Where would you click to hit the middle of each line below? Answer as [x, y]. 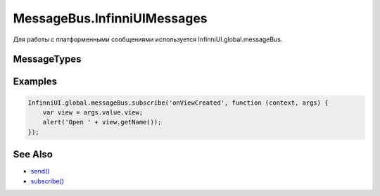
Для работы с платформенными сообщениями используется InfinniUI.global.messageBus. [148, 39]
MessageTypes [47, 59]
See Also [33, 155]
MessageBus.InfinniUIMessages [110, 18]
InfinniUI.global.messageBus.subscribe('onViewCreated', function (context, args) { [178, 103]
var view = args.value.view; [93, 112]
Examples [35, 82]
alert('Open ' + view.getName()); [102, 122]
